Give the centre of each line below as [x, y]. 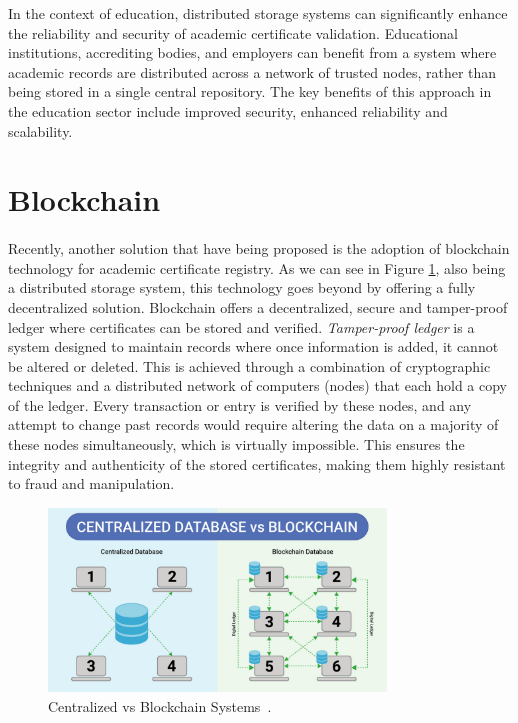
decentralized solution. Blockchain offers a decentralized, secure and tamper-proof [258, 306]
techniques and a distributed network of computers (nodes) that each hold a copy [257, 385]
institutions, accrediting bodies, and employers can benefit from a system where [252, 52]
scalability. [40, 130]
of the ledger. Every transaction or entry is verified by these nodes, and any [240, 404]
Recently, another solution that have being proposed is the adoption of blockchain [259, 248]
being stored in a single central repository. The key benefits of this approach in [250, 91]
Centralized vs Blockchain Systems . [160, 705]
